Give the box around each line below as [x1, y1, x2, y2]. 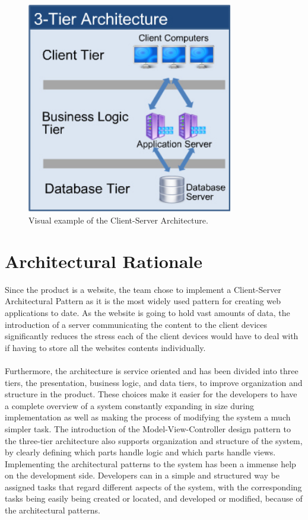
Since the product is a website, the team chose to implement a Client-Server [5, 283, 281, 295]
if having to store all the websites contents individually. [5, 341, 206, 353]
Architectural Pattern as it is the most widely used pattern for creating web [5, 295, 281, 307]
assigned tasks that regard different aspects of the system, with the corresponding [5, 480, 302, 493]
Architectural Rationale [5, 248, 203, 273]
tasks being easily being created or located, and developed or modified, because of [5, 492, 303, 505]
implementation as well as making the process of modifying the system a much [5, 411, 291, 423]
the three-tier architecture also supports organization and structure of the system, [5, 434, 303, 446]
